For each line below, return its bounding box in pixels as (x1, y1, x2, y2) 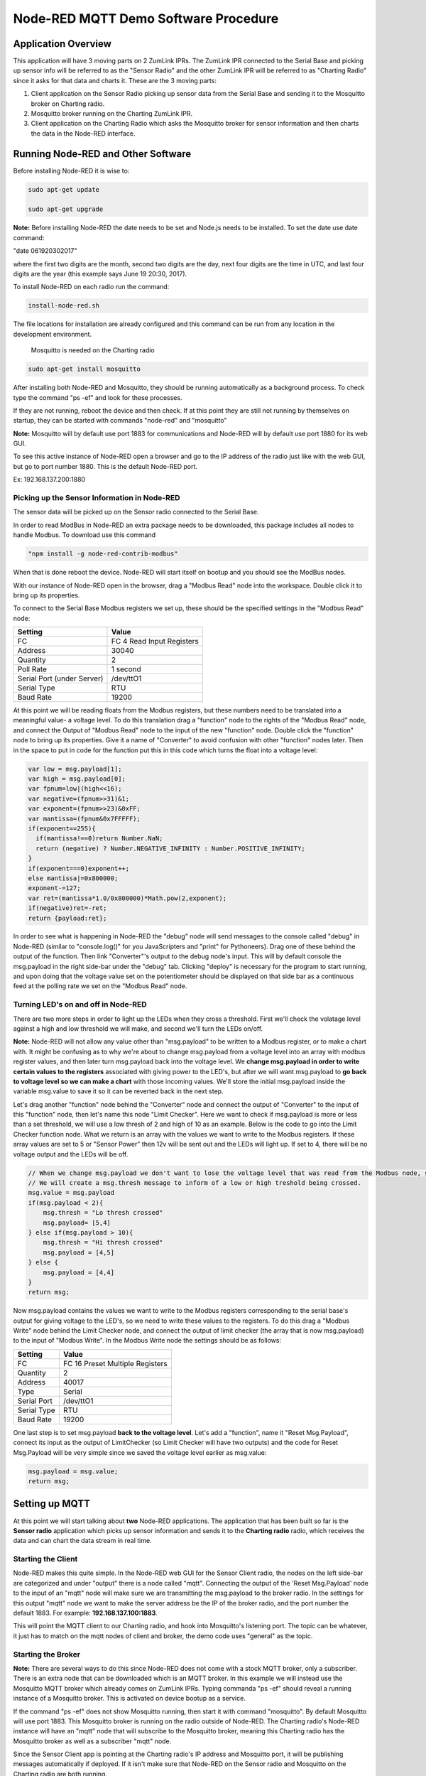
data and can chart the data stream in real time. (13, 1537, 152, 1545)
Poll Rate (17, 664, 48, 674)
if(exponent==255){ (28, 824, 96, 833)
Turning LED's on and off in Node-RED (13, 1000, 147, 1009)
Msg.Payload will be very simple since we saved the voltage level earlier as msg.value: (13, 1448, 267, 1456)
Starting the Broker (13, 1649, 81, 1659)
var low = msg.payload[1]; (28, 764, 122, 773)
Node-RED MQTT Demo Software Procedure (13, 11, 279, 26)
